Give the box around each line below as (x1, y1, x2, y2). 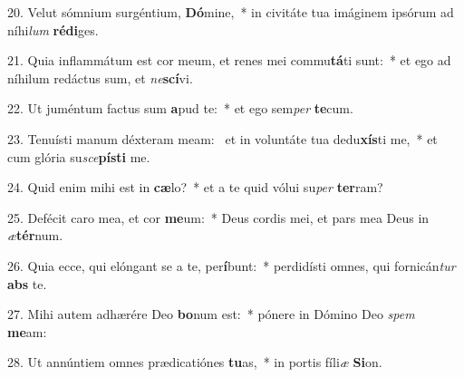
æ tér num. (7, 226, 63, 245)
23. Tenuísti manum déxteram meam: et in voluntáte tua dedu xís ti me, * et (7, 129, 438, 148)
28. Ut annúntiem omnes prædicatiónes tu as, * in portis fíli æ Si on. (7, 353, 382, 372)
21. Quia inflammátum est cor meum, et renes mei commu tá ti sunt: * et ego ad (7, 51, 451, 70)
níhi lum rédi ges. (7, 20, 99, 39)
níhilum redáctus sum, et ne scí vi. (7, 68, 193, 87)
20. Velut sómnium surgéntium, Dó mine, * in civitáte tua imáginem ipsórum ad (7, 3, 454, 21)
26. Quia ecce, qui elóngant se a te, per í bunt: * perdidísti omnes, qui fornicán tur (7, 256, 456, 275)
